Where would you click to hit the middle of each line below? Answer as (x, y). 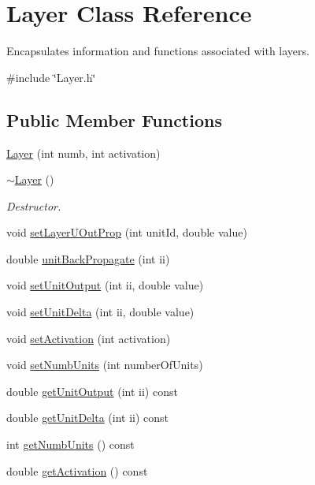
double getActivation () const (77, 470)
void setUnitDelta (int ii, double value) (100, 312)
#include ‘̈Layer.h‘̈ (51, 77)
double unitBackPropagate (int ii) (88, 258)
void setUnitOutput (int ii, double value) (105, 285)
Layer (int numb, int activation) (83, 153)
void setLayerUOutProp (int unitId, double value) (127, 232)
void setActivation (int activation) (89, 338)
